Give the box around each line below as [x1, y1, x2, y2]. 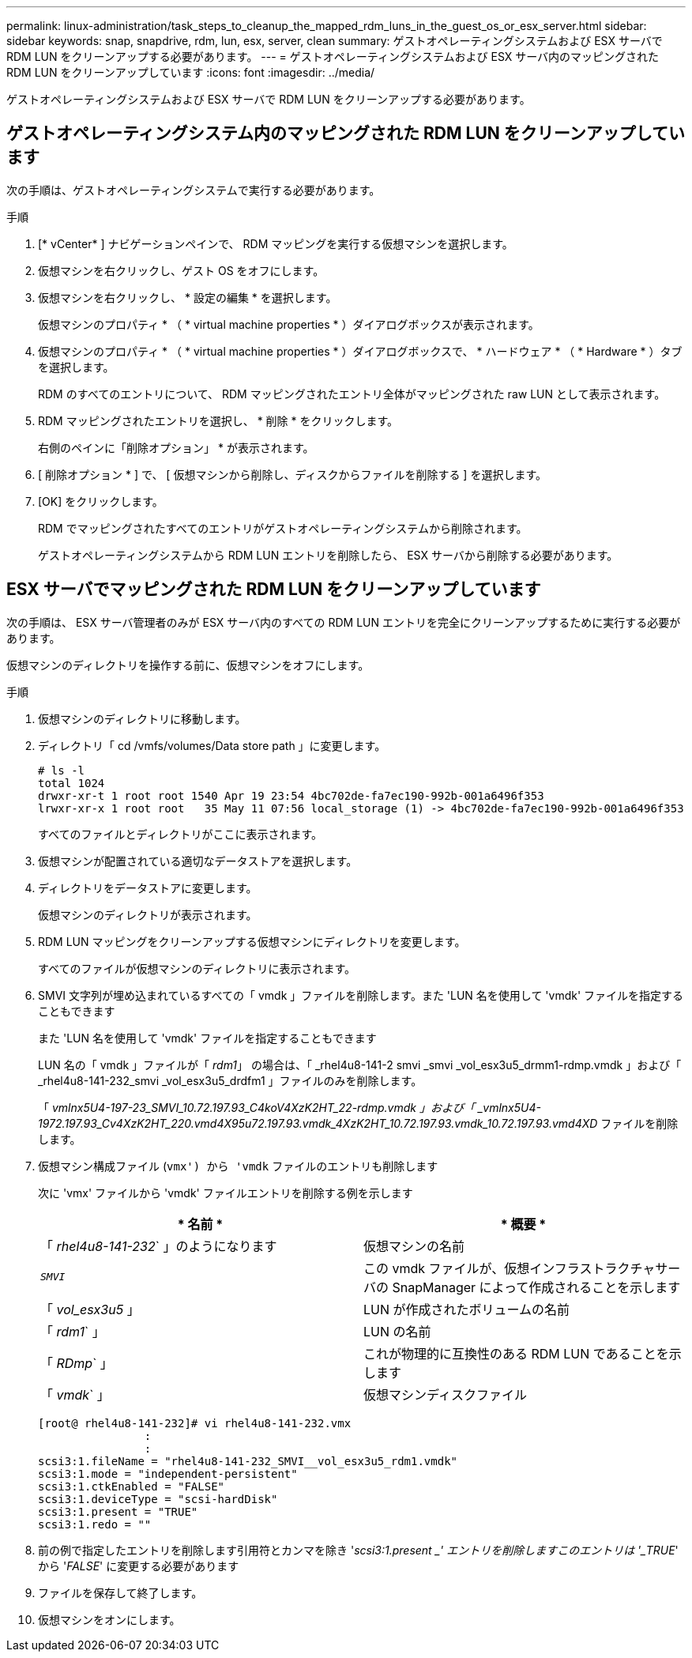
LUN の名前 [363, 1323, 431, 1340]
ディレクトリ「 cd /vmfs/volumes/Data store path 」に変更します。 [38, 738, 386, 752]
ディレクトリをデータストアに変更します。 [38, 880, 258, 895]
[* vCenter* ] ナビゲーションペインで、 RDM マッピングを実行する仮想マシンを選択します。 [38, 236, 513, 251]
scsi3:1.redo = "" [38, 1517, 152, 1531]
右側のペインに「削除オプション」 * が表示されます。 [38, 440, 314, 454]
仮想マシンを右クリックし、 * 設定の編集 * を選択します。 [38, 290, 337, 304]
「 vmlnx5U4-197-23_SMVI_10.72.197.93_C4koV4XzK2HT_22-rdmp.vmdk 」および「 [38, 1100, 475, 1114]
